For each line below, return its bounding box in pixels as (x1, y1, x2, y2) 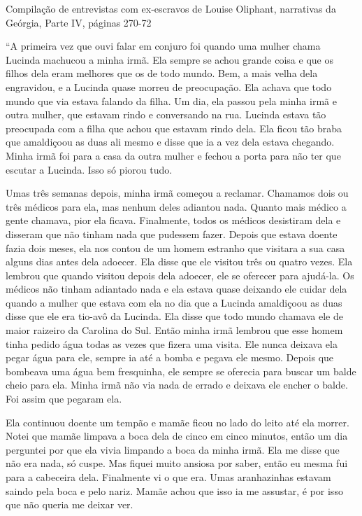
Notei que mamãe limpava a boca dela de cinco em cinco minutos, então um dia (6, 428, 348, 443)
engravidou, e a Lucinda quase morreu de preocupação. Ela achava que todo (6, 79, 332, 94)
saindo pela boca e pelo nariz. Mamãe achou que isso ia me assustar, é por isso (6, 483, 343, 498)
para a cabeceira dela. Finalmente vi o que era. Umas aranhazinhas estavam (6, 470, 331, 484)
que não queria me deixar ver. (6, 497, 133, 512)
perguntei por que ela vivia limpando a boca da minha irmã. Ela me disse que (6, 442, 340, 456)
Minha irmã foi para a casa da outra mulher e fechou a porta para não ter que (6, 148, 341, 162)
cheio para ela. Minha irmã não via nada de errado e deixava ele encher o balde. (6, 377, 348, 392)
